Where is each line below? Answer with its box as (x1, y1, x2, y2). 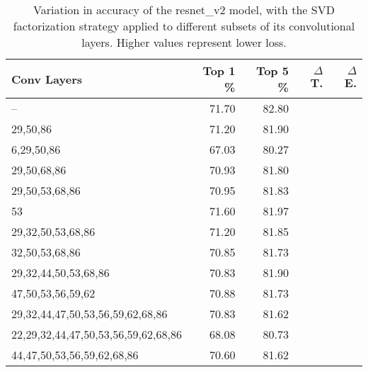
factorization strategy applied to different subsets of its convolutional (13, 18, 355, 34)
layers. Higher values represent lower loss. (81, 34, 287, 50)
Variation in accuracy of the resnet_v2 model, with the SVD (33, 1, 335, 18)
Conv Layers (11, 70, 83, 87)
